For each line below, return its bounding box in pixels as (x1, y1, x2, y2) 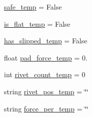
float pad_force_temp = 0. (4, 52, 87, 63)
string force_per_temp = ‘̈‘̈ (4, 103, 88, 113)
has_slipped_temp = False (4, 35, 87, 46)
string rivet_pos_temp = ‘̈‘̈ (4, 86, 88, 96)
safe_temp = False (4, 2, 62, 12)
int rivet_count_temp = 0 (4, 69, 85, 80)
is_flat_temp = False (4, 18, 70, 29)
